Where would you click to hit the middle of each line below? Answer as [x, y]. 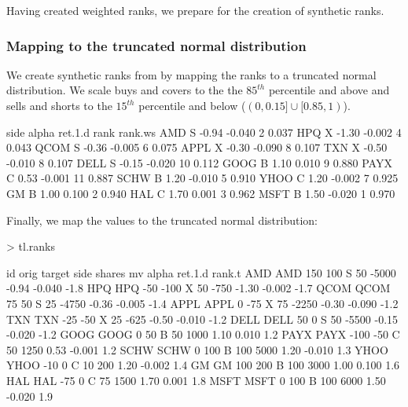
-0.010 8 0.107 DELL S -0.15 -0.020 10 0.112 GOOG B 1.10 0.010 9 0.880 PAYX [199, 162]
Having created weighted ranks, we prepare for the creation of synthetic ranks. [195, 10]
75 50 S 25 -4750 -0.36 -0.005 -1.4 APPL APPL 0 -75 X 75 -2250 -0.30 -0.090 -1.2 [202, 303]
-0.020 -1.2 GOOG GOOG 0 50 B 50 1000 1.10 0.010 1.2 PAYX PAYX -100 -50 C [203, 334]
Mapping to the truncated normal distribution [156, 45]
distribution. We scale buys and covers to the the [125, 90]
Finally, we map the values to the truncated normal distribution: [162, 220]
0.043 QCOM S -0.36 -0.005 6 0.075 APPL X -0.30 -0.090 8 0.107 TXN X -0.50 [197, 147]
